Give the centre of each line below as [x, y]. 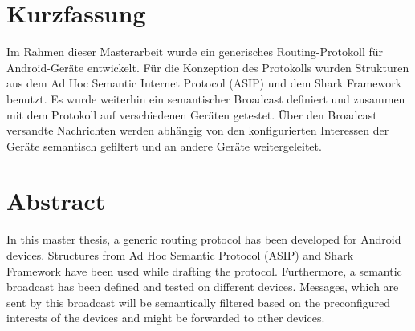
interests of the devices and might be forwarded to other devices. [166, 318]
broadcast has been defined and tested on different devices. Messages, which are [203, 287]
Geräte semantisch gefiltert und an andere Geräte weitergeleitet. [164, 145]
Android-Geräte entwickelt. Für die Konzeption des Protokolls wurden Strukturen [208, 67]
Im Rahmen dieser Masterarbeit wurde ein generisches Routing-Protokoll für [195, 52]
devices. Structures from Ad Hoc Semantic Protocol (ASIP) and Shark [180, 255]
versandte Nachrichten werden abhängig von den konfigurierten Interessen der [198, 130]
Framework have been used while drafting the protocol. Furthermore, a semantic [204, 270]
